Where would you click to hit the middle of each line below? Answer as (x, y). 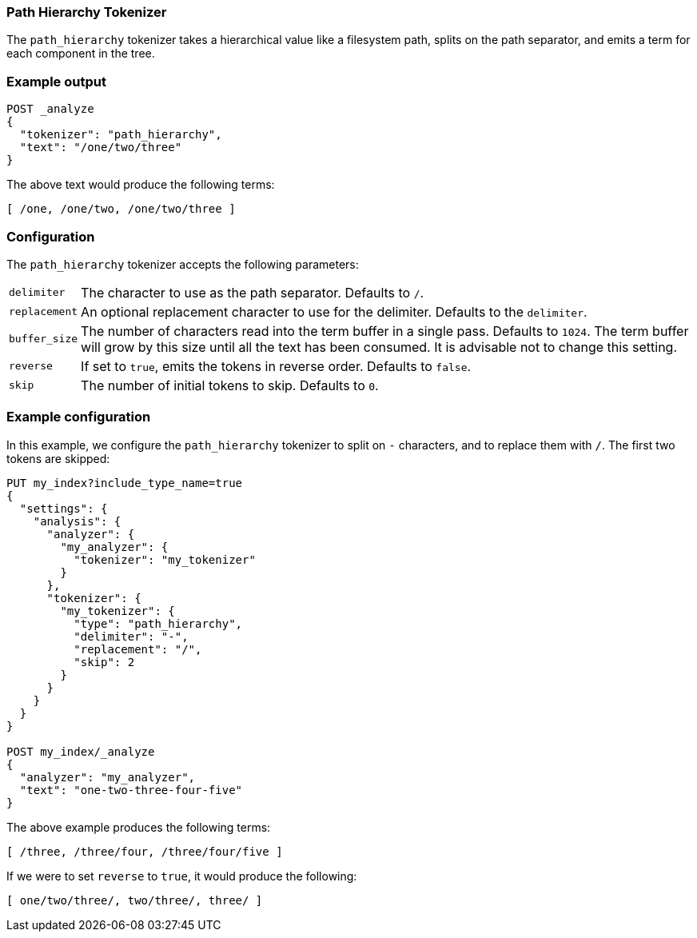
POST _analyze (50, 109)
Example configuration (79, 417)
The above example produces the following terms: (139, 827)
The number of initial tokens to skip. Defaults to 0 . (230, 385)
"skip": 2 (104, 662)
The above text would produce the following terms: (141, 185)
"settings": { (64, 508)
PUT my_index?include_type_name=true (125, 483)
